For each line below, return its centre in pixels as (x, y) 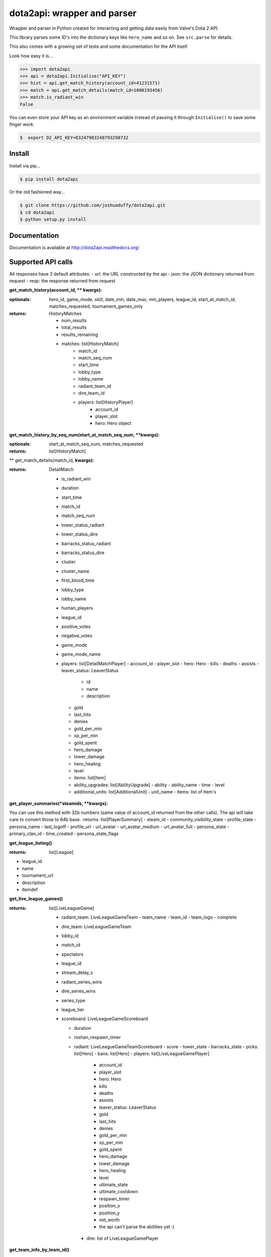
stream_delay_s (77, 972)
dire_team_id (92, 393)
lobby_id (70, 936)
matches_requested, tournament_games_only (96, 306)
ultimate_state (113, 1185)
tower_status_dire (80, 534)
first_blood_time (78, 580)
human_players (77, 608)
